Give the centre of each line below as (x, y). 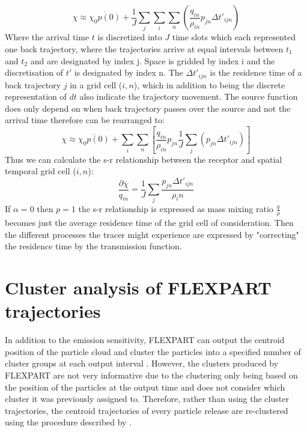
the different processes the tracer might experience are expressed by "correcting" (152, 234)
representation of (36, 96)
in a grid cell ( (96, 84)
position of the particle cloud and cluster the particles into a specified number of (153, 351)
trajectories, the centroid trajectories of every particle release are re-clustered (147, 410)
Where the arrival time (47, 37)
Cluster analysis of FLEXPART (138, 287)
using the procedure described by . (68, 422)
